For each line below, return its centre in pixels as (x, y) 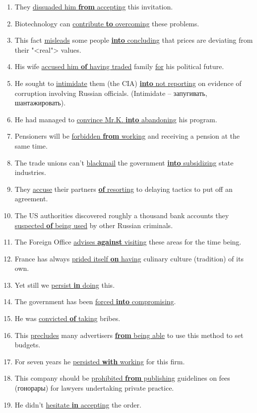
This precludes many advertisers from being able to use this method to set (129, 335)
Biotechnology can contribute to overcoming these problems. (107, 23)
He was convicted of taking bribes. (67, 318)
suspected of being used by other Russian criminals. (94, 225)
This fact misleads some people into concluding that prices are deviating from (134, 40)
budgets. (28, 345)
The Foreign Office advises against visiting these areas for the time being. (128, 242)
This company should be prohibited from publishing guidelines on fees (122, 378)
